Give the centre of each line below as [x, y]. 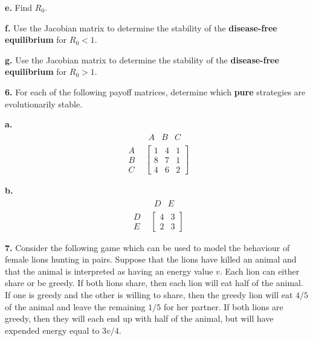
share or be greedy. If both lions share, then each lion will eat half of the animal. [154, 283]
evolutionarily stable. [44, 104]
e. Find [19, 7]
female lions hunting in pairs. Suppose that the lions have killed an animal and [151, 259]
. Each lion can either [260, 271]
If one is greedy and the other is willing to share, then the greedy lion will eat [149, 295]
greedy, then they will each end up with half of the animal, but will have [139, 318]
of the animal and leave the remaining [75, 306]
